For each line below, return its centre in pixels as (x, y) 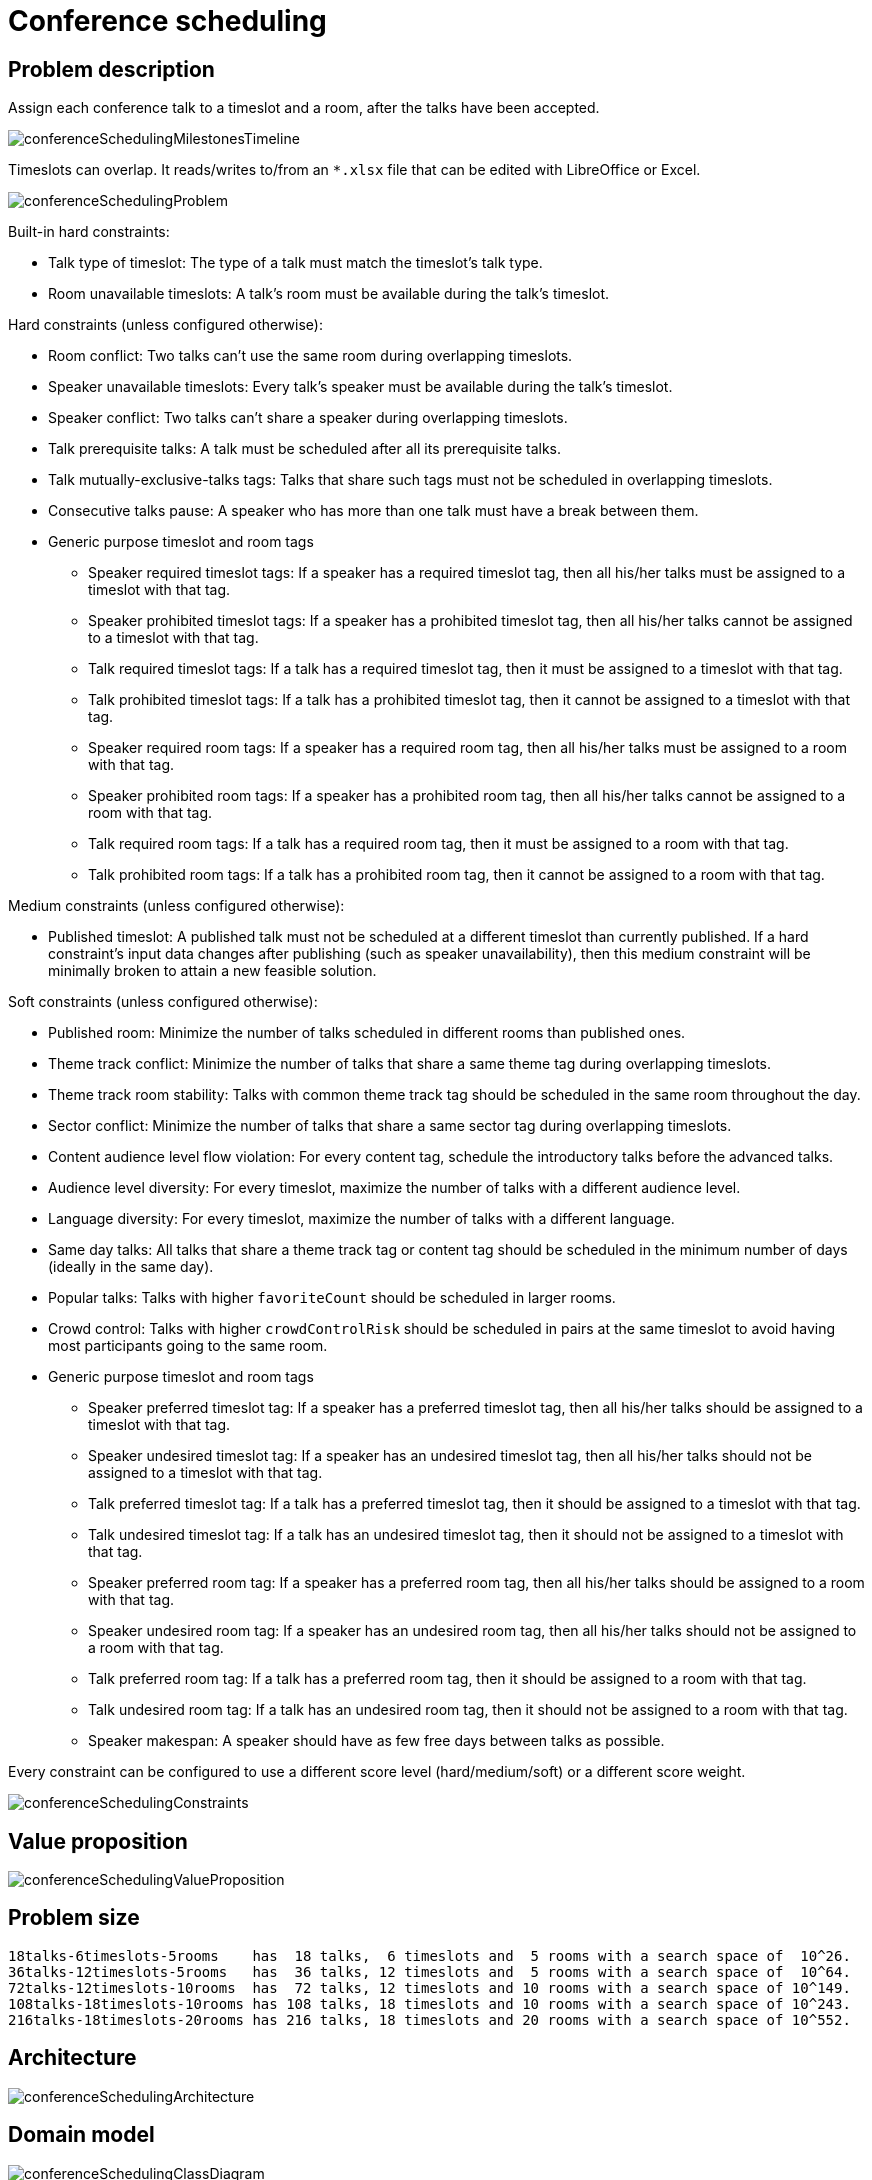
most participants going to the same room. (188, 1346)
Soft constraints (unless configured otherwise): (163, 1002)
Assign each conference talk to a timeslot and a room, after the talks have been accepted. (304, 108)
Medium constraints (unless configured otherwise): (176, 906)
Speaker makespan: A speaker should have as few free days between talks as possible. (376, 1741)
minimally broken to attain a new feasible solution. (212, 971)
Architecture (72, 2058)
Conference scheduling (167, 21)
